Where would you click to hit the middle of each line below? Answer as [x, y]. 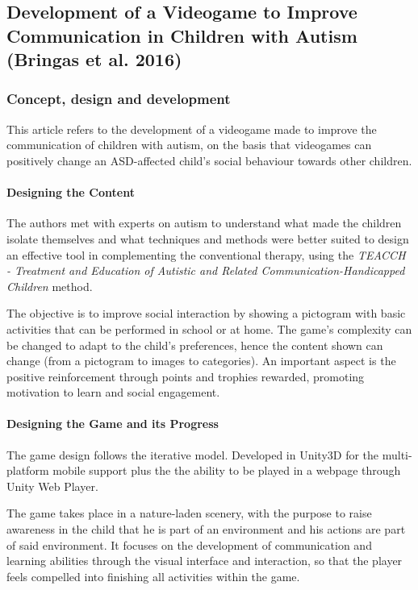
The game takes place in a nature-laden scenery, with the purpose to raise [189, 513]
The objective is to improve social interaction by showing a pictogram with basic [206, 313]
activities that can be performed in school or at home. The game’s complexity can [209, 328]
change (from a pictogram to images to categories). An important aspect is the [201, 361]
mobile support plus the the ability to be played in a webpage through [227, 470]
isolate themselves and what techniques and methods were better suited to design [208, 238]
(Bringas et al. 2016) [94, 59]
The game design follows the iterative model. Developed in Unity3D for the [193, 454]
